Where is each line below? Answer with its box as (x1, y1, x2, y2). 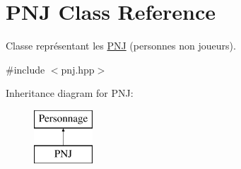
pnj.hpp (61, 62, 95, 76)
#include (6, 62, 45, 76)
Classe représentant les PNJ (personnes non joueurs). (6, 38, 236, 53)
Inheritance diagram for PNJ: (6, 86, 134, 100)
